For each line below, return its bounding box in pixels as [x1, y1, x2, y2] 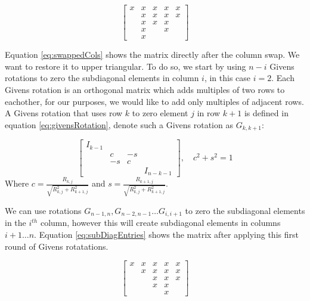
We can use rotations [5, 204, 82, 216]
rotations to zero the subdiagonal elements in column [5, 72, 199, 84]
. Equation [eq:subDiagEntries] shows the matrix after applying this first [34, 228, 299, 240]
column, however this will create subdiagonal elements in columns [40, 216, 281, 229]
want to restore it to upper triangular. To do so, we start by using [5, 60, 246, 72]
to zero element [132, 107, 188, 119]
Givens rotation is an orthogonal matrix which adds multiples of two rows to [5, 83, 285, 95]
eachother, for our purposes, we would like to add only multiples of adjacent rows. [5, 95, 304, 107]
